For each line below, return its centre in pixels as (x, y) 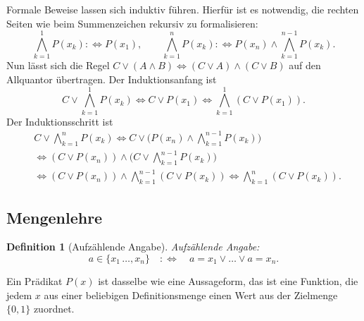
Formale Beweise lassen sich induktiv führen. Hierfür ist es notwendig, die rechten (183, 9)
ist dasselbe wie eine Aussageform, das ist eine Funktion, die (228, 281)
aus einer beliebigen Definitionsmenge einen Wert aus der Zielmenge (191, 295)
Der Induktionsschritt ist (60, 121)
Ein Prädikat (34, 281)
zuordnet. (54, 309)
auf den (305, 65)
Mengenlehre (55, 217)
